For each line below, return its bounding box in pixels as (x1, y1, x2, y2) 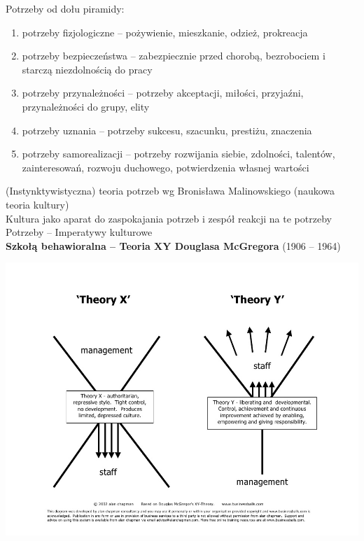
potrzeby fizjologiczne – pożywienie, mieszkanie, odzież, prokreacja (22, 24, 308, 39)
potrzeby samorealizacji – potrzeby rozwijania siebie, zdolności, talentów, (22, 146, 335, 161)
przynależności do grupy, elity (22, 99, 150, 113)
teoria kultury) (6, 197, 69, 211)
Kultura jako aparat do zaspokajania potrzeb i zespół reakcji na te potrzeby (6, 211, 332, 225)
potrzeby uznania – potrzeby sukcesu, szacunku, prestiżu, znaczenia (22, 122, 312, 137)
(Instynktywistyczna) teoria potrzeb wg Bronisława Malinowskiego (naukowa (6, 183, 335, 198)
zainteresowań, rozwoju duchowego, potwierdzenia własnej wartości (22, 160, 309, 174)
